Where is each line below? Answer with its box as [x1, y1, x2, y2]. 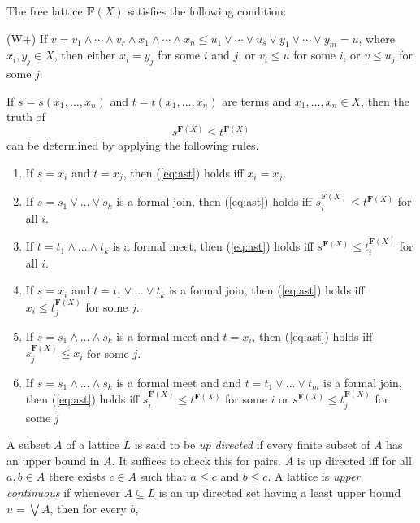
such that [140, 468, 187, 485]
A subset [6, 436, 50, 453]
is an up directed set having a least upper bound [158, 483, 401, 500]
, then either [54, 46, 116, 63]
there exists [48, 468, 106, 485]
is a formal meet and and [116, 373, 241, 390]
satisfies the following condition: [128, 2, 287, 19]
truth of [6, 108, 45, 125]
